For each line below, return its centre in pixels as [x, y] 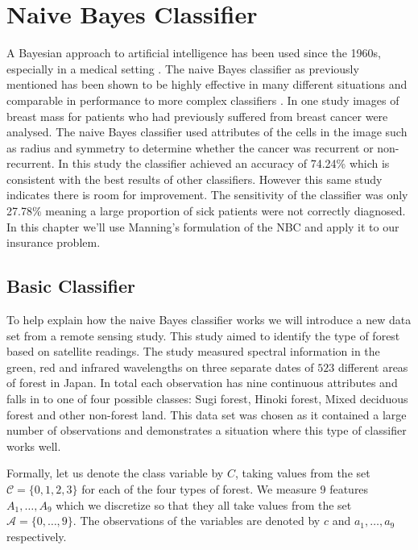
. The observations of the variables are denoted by [197, 521]
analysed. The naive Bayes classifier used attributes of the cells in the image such [207, 132]
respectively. [37, 536]
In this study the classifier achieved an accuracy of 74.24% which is [224, 163]
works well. [34, 446]
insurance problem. [54, 242]
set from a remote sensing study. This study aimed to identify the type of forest [203, 335]
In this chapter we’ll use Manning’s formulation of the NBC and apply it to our [203, 226]
